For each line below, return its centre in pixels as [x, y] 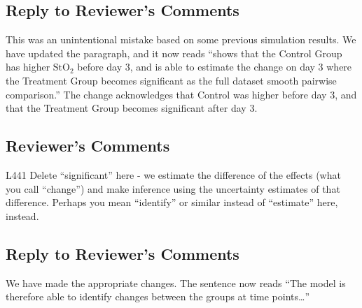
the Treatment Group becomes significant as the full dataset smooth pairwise [171, 80]
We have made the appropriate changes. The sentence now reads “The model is [176, 283]
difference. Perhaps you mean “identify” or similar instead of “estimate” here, [172, 202]
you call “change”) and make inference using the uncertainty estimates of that [173, 188]
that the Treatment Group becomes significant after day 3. [132, 108]
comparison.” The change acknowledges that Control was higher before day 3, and [181, 94]
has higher [28, 67]
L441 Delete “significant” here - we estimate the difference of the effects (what [173, 174]
